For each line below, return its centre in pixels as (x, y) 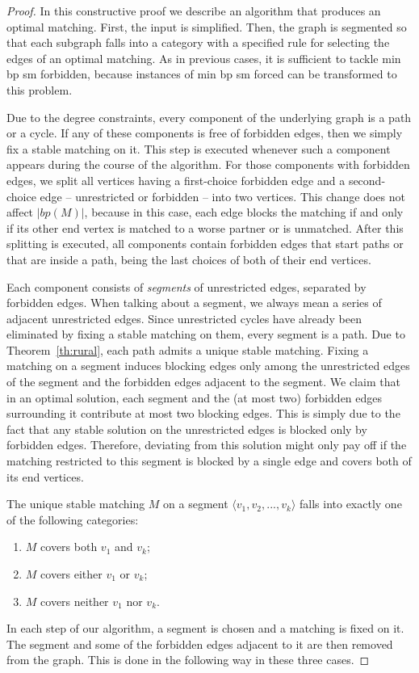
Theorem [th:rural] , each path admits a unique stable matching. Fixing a (188, 349)
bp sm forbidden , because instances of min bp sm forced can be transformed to (202, 74)
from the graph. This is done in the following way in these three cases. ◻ (188, 660)
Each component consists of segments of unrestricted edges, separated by (186, 286)
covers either (71, 574)
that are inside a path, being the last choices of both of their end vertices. (189, 259)
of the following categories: (73, 519)
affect (20, 212)
